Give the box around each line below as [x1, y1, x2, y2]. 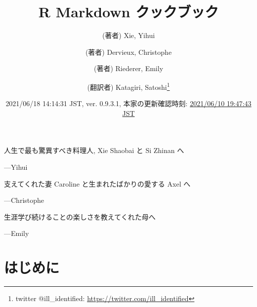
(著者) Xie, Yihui [102, 30, 155, 40]
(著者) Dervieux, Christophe [85, 46, 172, 57]
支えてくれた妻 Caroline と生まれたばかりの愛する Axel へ [4, 178, 191, 189]
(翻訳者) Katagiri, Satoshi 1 [87, 80, 170, 92]
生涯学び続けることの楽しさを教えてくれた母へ [4, 211, 156, 222]
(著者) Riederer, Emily [93, 63, 164, 74]
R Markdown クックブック [38, 1, 219, 22]
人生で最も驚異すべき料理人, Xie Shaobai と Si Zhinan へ [4, 145, 184, 155]
